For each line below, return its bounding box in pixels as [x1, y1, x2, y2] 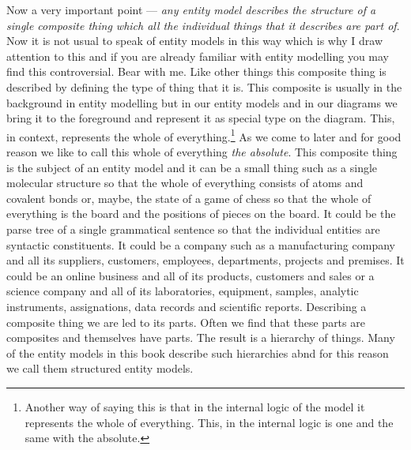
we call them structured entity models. [6, 360, 194, 377]
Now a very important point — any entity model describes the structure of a [6, 2, 376, 17]
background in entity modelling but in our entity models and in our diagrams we [6, 94, 398, 111]
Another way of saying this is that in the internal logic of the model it [25, 398, 365, 414]
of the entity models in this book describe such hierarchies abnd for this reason [6, 344, 389, 361]
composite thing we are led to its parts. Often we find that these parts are [6, 313, 365, 330]
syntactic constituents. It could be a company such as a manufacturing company [6, 236, 395, 253]
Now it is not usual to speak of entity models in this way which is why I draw [6, 32, 383, 49]
